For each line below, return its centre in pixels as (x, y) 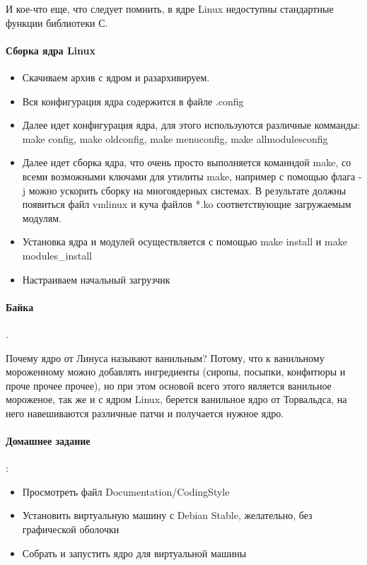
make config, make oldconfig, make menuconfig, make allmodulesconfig (175, 138)
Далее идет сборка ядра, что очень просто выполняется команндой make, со (187, 162)
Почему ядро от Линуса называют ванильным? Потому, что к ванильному (165, 357)
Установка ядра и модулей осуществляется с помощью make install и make (185, 241)
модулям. (42, 217)
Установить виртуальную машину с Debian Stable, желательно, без (167, 515)
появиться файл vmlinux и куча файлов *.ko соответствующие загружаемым (187, 204)
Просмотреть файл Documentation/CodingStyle (126, 491)
